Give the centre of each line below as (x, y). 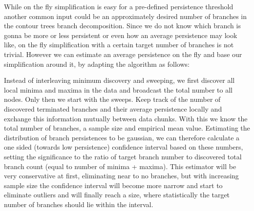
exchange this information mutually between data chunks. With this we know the (126, 118)
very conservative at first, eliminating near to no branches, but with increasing (121, 176)
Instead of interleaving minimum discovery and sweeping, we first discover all (119, 80)
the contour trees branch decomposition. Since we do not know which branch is (122, 26)
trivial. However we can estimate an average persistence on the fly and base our (123, 54)
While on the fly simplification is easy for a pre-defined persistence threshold (119, 6)
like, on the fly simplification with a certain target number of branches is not (119, 45)
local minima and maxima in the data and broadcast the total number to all (118, 89)
